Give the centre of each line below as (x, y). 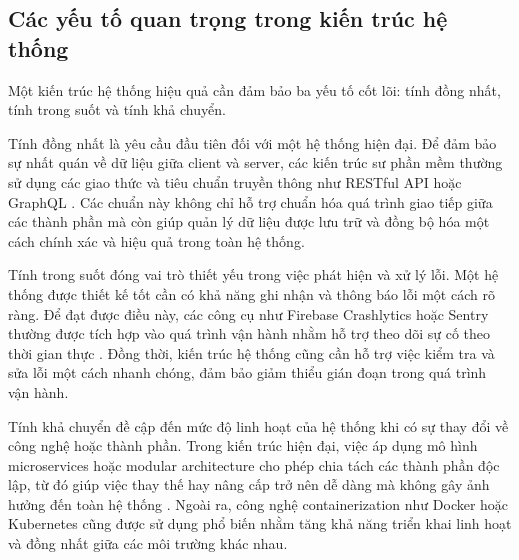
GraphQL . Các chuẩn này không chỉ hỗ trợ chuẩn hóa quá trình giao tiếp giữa (250, 201)
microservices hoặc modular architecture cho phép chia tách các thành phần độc (254, 464)
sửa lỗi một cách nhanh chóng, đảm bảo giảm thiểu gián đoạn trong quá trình (247, 372)
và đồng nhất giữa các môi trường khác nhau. (148, 543)
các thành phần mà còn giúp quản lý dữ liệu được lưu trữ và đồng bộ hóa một (249, 221)
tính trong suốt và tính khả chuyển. (117, 109)
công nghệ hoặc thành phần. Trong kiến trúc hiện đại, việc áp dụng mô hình (243, 445)
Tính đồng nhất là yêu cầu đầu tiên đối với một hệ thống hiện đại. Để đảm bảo (252, 142)
